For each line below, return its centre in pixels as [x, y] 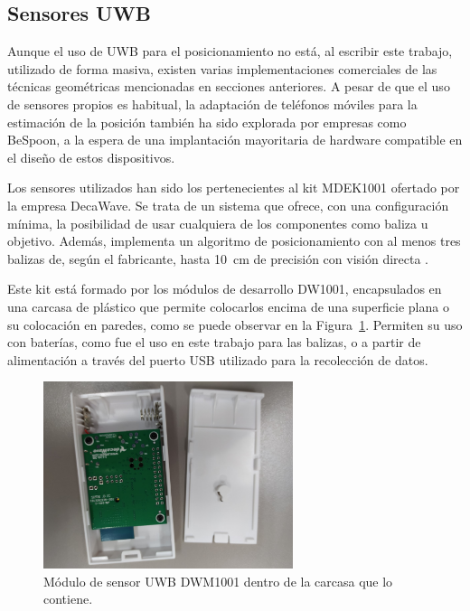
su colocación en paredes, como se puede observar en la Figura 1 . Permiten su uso [235, 324]
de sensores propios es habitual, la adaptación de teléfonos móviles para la [212, 103]
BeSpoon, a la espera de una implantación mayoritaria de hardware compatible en [235, 140]
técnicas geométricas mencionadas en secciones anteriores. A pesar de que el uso [229, 86]
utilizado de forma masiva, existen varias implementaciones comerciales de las [222, 68]
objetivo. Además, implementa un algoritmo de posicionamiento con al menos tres [234, 241]
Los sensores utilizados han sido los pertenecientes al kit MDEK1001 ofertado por [234, 188]
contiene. [68, 599]
